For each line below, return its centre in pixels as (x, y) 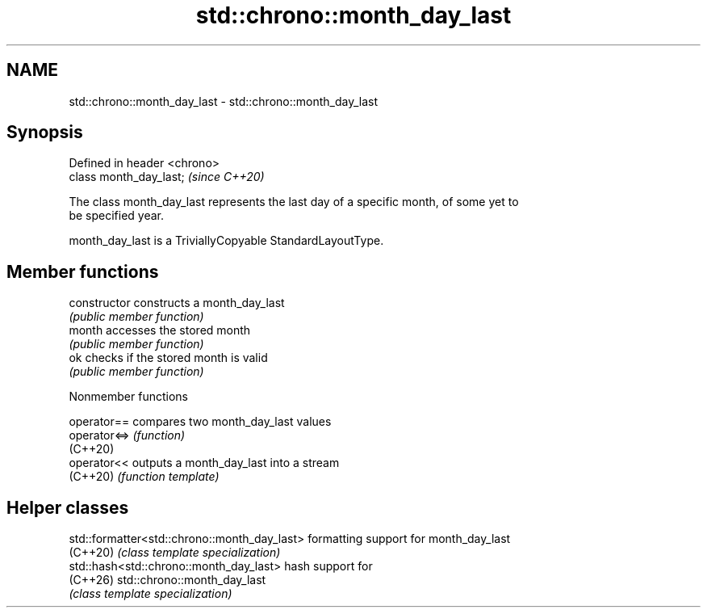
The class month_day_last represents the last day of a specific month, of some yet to (294, 202)
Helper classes (68, 507)
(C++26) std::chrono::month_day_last (167, 580)
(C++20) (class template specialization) (175, 553)
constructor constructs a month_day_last (177, 303)
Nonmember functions (128, 397)
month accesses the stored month (160, 330)
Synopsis (45, 132)
